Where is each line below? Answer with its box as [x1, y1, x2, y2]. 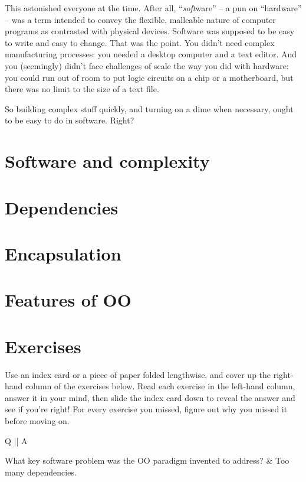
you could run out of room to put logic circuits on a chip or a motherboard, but [5, 71, 294, 83]
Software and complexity [5, 149, 210, 173]
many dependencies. [5, 465, 77, 478]
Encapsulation [5, 241, 121, 265]
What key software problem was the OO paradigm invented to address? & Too [5, 454, 289, 467]
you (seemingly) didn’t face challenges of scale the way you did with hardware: [5, 59, 289, 71]
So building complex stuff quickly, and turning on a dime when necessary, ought [5, 102, 294, 115]
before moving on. [5, 414, 70, 426]
